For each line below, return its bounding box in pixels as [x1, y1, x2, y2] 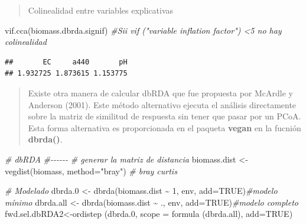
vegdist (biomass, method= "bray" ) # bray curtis [5, 164, 177, 177]
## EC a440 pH [5, 57, 128, 66]
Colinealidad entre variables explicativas [28, 4, 174, 16]
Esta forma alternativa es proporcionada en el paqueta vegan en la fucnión [28, 121, 301, 134]
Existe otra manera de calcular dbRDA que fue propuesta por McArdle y [28, 86, 294, 99]
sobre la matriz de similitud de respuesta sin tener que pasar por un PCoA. [28, 110, 301, 122]
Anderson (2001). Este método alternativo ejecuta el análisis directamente [28, 98, 297, 111]
